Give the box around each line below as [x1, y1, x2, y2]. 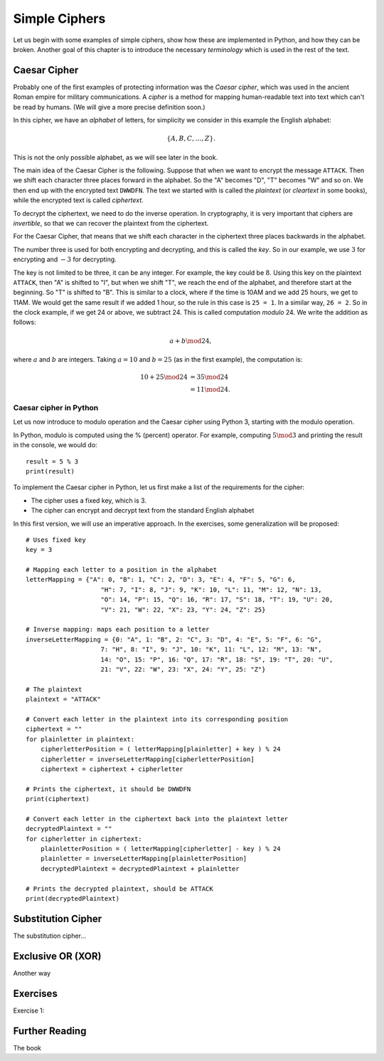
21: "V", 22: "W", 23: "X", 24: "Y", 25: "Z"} [100, 665, 266, 673]
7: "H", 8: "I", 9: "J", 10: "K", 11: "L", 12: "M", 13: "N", [100, 645, 322, 654]
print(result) [26, 467, 75, 475]
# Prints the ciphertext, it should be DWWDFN [26, 785, 191, 793]
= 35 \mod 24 [189, 373, 229, 381]
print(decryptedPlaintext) [26, 894, 120, 902]
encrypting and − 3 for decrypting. [13, 255, 117, 263]
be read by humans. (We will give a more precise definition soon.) [13, 103, 206, 111]
